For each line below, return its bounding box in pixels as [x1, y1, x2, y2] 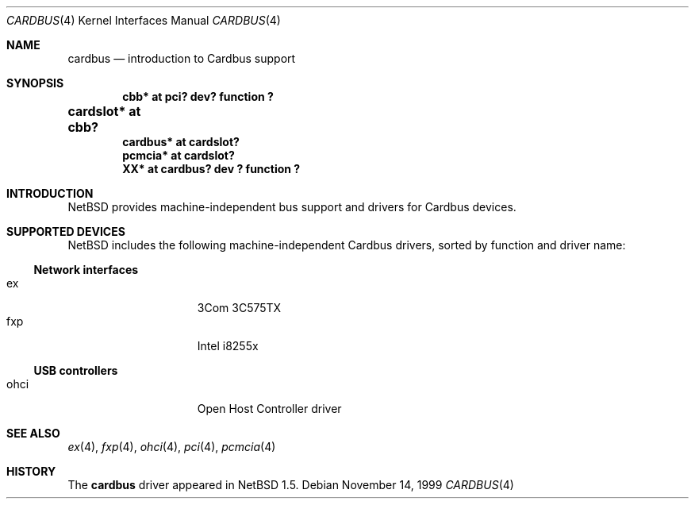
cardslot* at [67, 103, 141, 119]
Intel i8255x [197, 339, 259, 353]
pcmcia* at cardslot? [122, 148, 235, 162]
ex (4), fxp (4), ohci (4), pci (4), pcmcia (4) [67, 440, 276, 453]
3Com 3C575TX [197, 301, 282, 314]
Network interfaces [33, 263, 139, 276]
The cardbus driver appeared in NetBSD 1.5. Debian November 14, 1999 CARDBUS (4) [67, 478, 514, 492]
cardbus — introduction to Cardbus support [67, 52, 296, 65]
